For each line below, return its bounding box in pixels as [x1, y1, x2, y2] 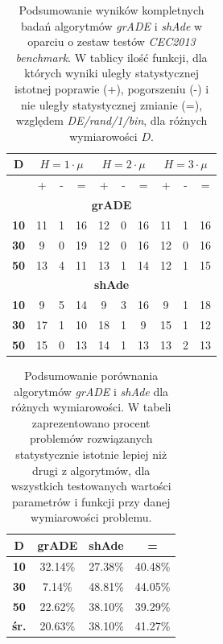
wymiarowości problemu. [31, 509, 152, 526]
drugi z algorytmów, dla [32, 461, 151, 478]
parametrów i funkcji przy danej [11, 493, 171, 510]
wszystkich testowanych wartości [10, 477, 171, 494]
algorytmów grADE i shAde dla [14, 382, 169, 399]
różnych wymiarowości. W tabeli [10, 398, 171, 415]
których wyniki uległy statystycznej [24, 64, 199, 81]
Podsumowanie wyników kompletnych [19, 2, 204, 18]
